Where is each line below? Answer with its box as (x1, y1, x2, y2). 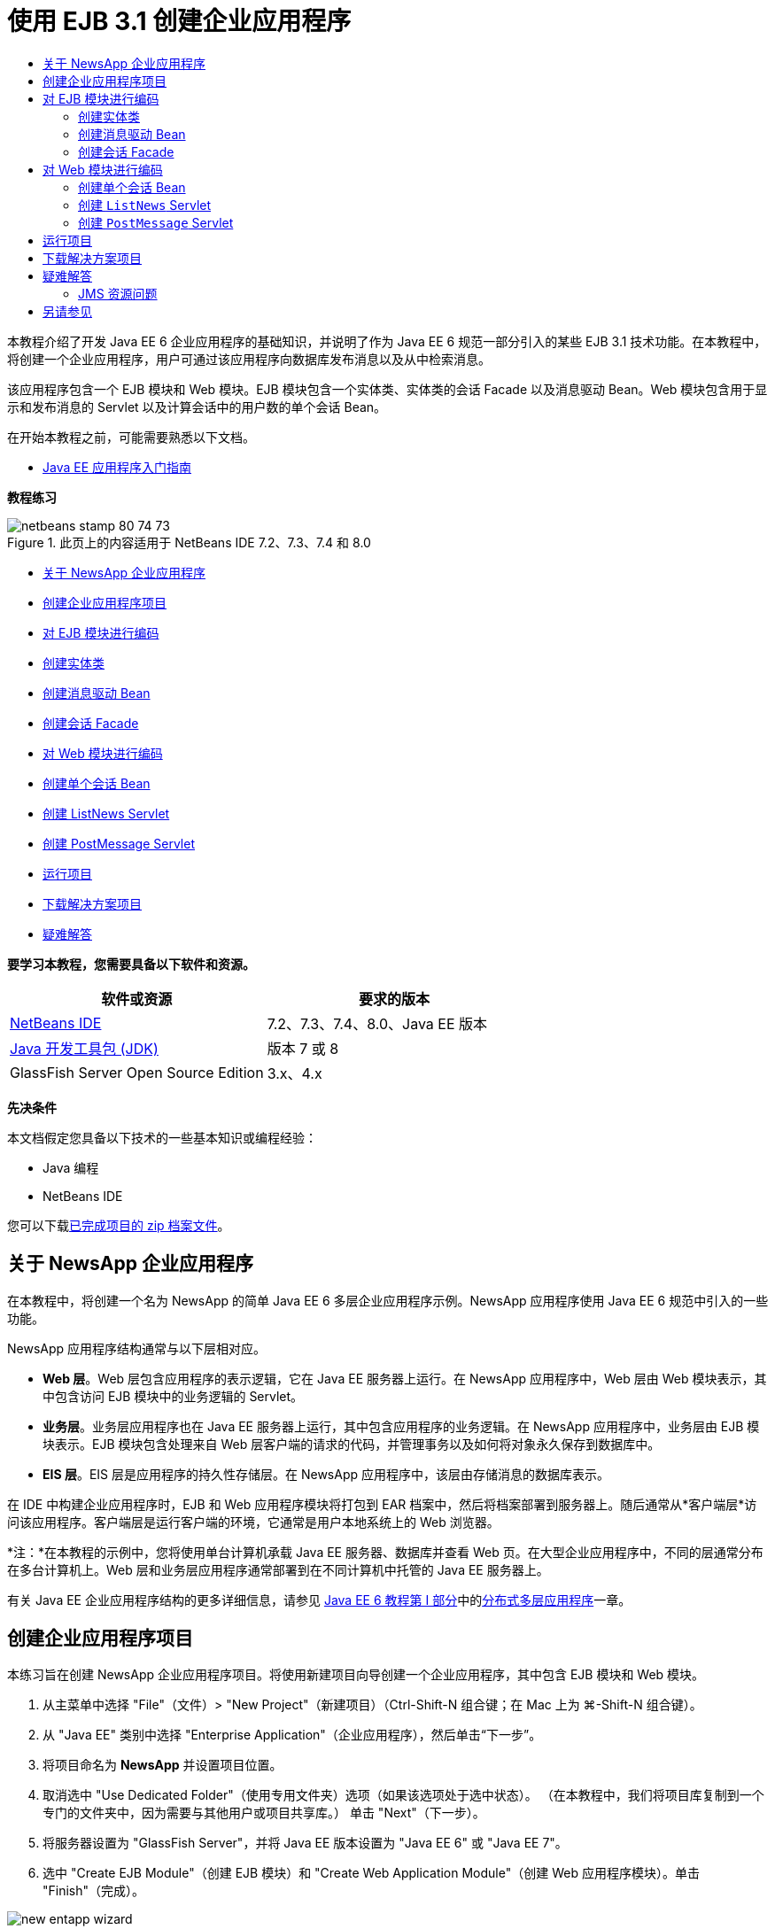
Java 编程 (43, 1159, 99, 1175)
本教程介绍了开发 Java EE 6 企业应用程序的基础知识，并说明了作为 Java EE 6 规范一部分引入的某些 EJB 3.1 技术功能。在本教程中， (7, 333, 767, 349)
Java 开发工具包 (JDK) (10, 1039, 159, 1057)
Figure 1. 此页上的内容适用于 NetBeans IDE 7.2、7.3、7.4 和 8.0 (7, 534, 371, 550)
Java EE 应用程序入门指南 (43, 459, 192, 475)
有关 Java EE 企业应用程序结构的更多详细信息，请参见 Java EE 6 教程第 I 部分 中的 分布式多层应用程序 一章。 (7, 1592, 632, 1607)
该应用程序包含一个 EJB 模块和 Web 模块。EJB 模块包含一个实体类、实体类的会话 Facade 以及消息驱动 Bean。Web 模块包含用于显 (7, 381, 768, 397)
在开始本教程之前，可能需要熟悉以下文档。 (7, 429, 255, 445)
